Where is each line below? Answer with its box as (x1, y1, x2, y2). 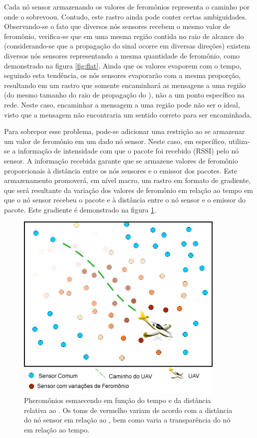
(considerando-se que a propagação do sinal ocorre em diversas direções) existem (4, 40, 251, 51)
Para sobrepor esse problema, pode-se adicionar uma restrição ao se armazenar (4, 126, 245, 136)
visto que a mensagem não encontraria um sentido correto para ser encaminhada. (4, 109, 252, 119)
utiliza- (228, 135, 250, 146)
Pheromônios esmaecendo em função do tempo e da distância (24, 395, 211, 405)
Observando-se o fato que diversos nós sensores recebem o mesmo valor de (4, 21, 231, 31)
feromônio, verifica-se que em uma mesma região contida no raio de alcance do (4, 30, 244, 41)
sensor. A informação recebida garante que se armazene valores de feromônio (4, 155, 238, 165)
